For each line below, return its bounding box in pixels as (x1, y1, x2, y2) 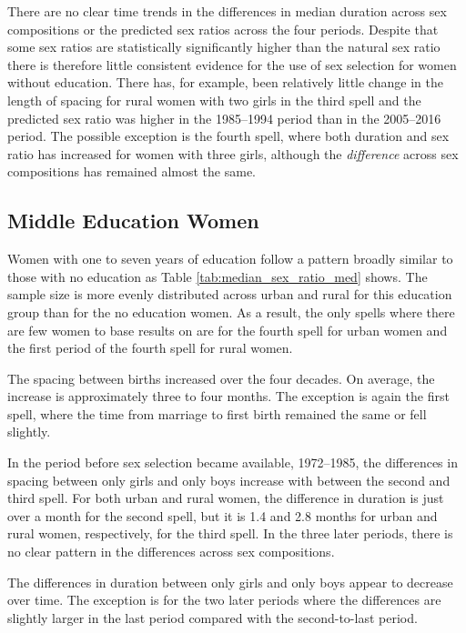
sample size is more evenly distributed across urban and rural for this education (7, 285, 452, 304)
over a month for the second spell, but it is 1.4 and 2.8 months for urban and (7, 506, 438, 525)
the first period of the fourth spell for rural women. (7, 338, 293, 357)
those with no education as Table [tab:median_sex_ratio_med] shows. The (7, 266, 428, 286)
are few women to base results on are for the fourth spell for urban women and (7, 320, 448, 339)
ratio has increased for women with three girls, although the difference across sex (7, 144, 459, 163)
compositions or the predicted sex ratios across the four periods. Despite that (7, 19, 439, 38)
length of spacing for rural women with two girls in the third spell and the (7, 90, 421, 109)
